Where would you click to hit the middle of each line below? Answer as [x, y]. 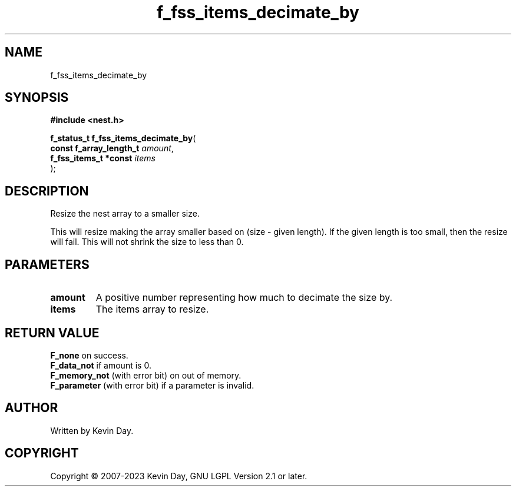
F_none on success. [89, 355]
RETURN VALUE [52, 333]
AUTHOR [32, 408]
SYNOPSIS [37, 98]
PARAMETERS [47, 264]
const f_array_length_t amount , [112, 148]
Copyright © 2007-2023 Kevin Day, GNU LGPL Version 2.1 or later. [179, 476]
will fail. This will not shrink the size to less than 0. [147, 242]
